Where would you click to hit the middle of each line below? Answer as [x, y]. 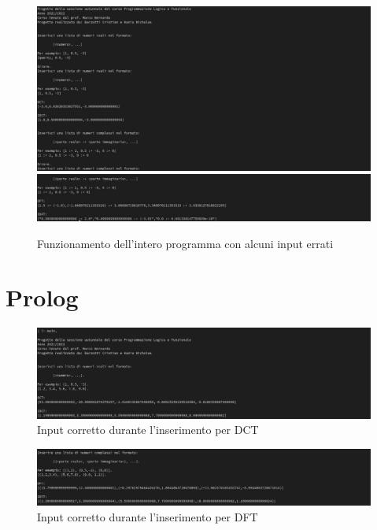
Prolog [42, 297]
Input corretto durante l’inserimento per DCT [148, 430]
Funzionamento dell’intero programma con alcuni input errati [185, 243]
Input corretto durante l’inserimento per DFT [148, 516]
